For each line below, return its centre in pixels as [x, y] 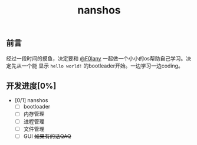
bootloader [37, 107]
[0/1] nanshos [31, 100]
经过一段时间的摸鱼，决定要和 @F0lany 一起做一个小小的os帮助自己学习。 [96, 58]
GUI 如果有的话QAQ [47, 136]
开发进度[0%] [31, 86]
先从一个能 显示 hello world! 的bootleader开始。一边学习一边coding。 [97, 66]
